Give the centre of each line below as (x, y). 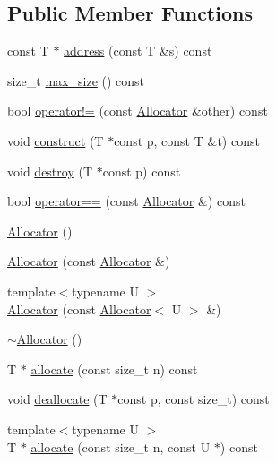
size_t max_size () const (76, 80)
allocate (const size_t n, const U (121, 446)
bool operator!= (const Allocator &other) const (138, 111)
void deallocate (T (57, 399)
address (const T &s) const (138, 51)
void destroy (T (50, 171)
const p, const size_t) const (194, 399)
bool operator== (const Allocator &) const (126, 201)
